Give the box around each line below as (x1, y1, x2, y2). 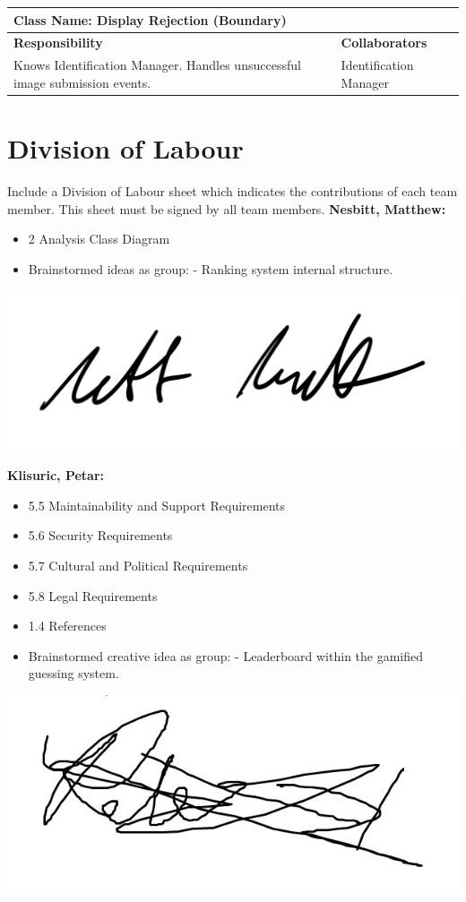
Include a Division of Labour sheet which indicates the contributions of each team (7, 182, 458, 200)
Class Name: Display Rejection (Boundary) (13, 10, 287, 29)
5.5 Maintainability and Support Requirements (28, 495, 286, 514)
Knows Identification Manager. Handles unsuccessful (13, 56, 301, 74)
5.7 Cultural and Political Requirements (28, 555, 248, 574)
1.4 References (28, 616, 107, 635)
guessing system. (28, 664, 119, 683)
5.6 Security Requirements (28, 526, 173, 545)
